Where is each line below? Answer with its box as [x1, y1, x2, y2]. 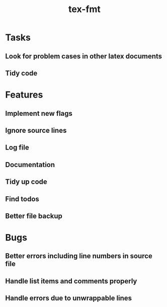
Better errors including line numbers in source [5, 252, 152, 260]
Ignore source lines [5, 126, 67, 134]
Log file [5, 143, 29, 152]
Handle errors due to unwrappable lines [5, 294, 132, 302]
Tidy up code [5, 178, 48, 186]
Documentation [5, 160, 55, 169]
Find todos [5, 195, 39, 203]
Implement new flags [5, 109, 73, 118]
